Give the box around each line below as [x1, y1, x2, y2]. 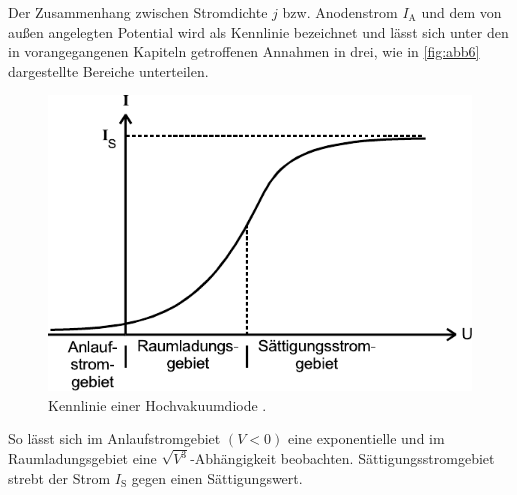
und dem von [421, 2, 502, 22]
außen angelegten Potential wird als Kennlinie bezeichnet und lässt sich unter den [8, 21, 509, 42]
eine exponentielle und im [287, 428, 445, 449]
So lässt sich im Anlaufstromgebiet [8, 428, 221, 449]
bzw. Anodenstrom [282, 2, 398, 22]
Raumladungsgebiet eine [8, 448, 157, 469]
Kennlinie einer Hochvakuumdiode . [48, 394, 267, 415]
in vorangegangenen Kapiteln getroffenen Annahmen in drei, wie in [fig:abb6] [8, 41, 480, 62]
